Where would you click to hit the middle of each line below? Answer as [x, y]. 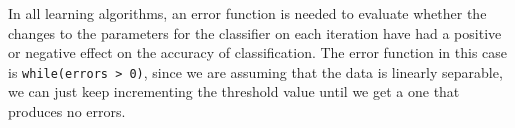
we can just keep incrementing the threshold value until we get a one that [234, 91]
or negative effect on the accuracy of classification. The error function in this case [258, 52]
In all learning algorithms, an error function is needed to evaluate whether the [247, 13]
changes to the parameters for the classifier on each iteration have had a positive [255, 32]
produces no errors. [67, 111]
